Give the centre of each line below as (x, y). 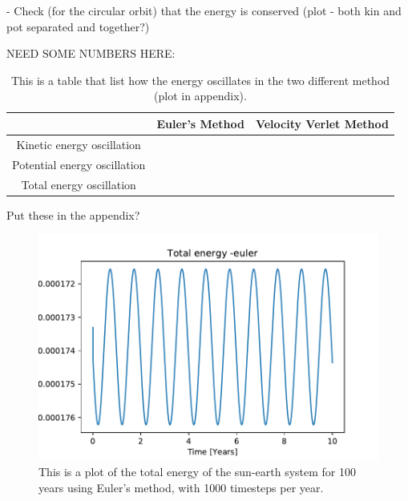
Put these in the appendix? (73, 214)
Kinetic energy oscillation (79, 144)
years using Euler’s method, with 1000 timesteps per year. (181, 488)
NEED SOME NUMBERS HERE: (91, 53)
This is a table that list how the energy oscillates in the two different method (200, 80)
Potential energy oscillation (79, 164)
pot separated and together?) (78, 26)
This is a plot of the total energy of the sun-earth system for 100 (197, 472)
